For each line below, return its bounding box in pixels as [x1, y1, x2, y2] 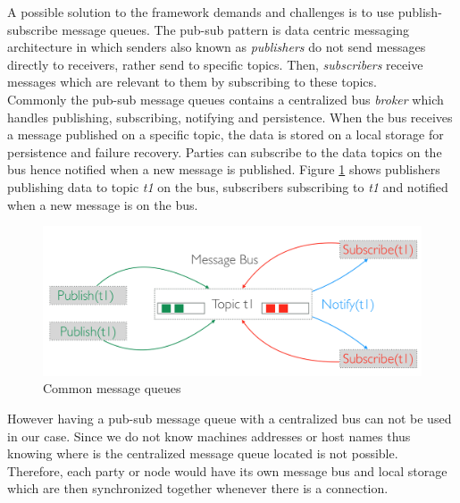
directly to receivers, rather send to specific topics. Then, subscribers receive [7, 54, 423, 73]
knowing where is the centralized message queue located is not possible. [7, 444, 398, 463]
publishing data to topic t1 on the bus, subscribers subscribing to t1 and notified [7, 177, 448, 196]
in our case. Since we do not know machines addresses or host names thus [7, 426, 411, 445]
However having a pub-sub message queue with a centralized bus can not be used [7, 409, 452, 427]
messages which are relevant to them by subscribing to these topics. [7, 72, 377, 91]
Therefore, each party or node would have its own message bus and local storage [7, 461, 447, 480]
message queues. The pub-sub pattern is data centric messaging [62, 20, 409, 38]
